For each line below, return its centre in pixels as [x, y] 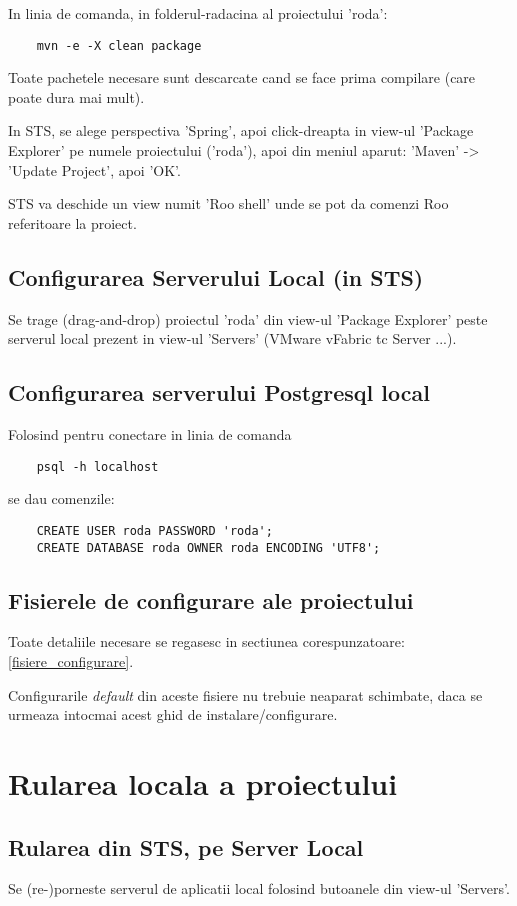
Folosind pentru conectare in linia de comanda [150, 434]
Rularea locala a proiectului [203, 782]
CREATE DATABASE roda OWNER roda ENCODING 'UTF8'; [208, 547]
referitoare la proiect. [72, 222]
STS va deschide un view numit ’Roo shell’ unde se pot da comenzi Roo [228, 203]
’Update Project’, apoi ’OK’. [94, 169]
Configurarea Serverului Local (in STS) [216, 276]
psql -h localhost [97, 466]
